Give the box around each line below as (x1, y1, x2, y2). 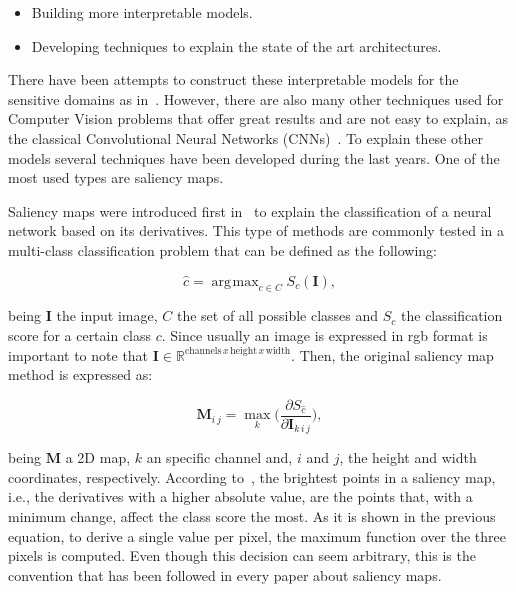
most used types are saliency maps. (8, 167, 224, 188)
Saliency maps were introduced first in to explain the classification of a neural (8, 200, 492, 221)
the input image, (56, 305, 158, 326)
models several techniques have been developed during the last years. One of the (8, 147, 500, 168)
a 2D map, (65, 447, 131, 468)
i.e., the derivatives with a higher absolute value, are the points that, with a (8, 486, 473, 507)
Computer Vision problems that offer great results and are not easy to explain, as (8, 108, 509, 129)
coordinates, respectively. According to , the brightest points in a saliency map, (8, 466, 496, 487)
